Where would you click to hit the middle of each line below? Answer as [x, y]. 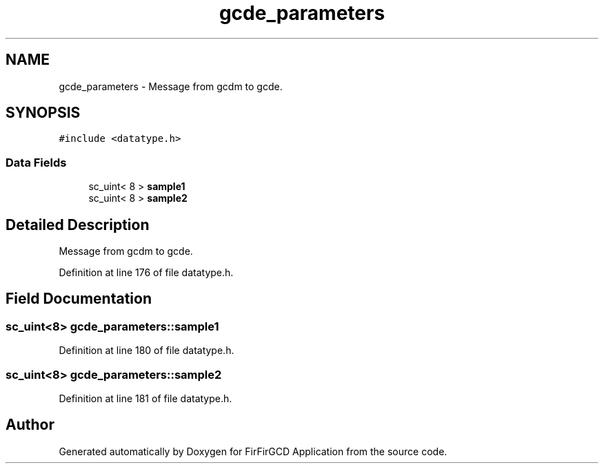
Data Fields [36, 162]
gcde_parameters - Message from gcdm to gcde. [171, 86]
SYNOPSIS [43, 113]
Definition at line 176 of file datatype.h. [146, 273]
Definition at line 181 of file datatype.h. [145, 398]
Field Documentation [79, 299]
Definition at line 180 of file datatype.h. [147, 351]
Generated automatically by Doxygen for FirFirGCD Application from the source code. [253, 451]
